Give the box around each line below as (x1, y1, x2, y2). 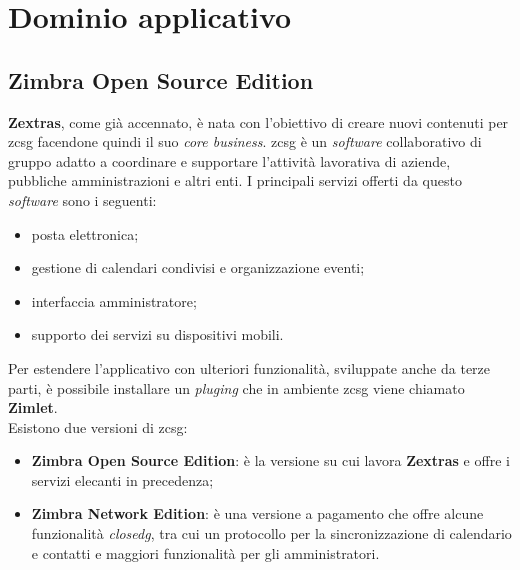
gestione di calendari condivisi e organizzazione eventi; (31, 257, 365, 278)
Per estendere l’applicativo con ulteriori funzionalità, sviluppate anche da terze (8, 357, 491, 378)
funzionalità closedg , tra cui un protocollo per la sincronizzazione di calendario (31, 523, 512, 544)
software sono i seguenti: (8, 189, 157, 210)
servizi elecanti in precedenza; (31, 469, 214, 490)
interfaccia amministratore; (31, 290, 197, 311)
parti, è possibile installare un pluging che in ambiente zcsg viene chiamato (8, 377, 465, 398)
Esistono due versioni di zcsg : (8, 416, 188, 437)
